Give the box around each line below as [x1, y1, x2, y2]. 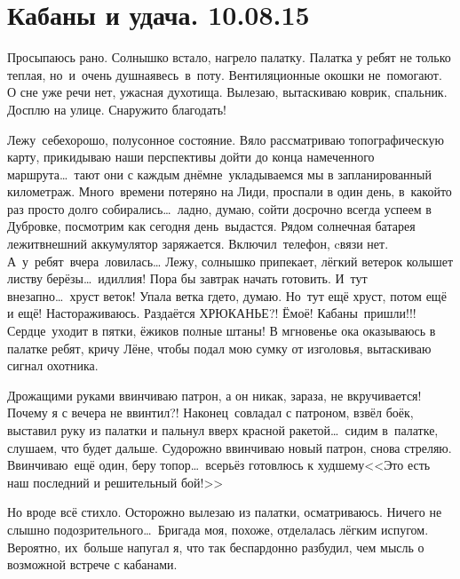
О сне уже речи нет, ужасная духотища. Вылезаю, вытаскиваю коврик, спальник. [7, 83, 448, 101]
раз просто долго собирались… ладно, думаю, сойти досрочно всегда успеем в [7, 199, 432, 218]
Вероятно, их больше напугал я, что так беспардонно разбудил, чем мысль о [7, 537, 424, 556]
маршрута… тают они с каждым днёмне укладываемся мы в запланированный [7, 164, 432, 183]
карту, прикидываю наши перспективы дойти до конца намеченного [7, 147, 375, 166]
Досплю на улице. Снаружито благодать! [7, 99, 226, 118]
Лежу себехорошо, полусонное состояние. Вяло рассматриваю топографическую [7, 130, 444, 148]
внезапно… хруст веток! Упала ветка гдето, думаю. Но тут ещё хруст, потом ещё [7, 286, 447, 305]
